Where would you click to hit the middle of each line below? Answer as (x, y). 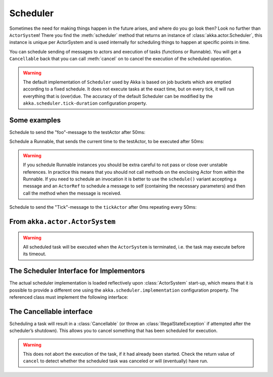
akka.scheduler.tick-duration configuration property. (85, 103)
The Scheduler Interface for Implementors (77, 271)
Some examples (35, 120)
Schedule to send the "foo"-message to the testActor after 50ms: (77, 132)
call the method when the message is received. (72, 193)
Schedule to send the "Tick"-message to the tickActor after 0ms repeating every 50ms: (103, 207)
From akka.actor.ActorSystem (62, 222)
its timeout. (35, 254)
